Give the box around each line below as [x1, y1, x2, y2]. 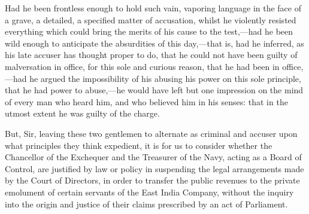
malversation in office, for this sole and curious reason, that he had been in [5, 60, 280, 72]
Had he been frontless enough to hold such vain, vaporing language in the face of [5, 2, 301, 14]
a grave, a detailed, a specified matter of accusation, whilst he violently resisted [5, 13, 296, 26]
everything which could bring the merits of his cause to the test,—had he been [5, 25, 293, 38]
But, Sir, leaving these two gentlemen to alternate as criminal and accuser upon [5, 127, 298, 139]
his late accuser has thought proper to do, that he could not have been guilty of [5, 48, 298, 61]
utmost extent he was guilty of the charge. [5, 107, 160, 120]
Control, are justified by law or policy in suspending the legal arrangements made [5, 162, 304, 175]
